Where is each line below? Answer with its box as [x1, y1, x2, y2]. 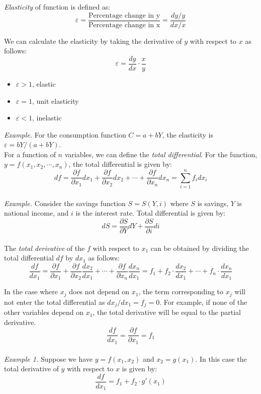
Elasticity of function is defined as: [4, 2, 111, 12]
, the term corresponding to [138, 286, 224, 297]
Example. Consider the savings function [4, 198, 126, 208]
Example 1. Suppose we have [4, 353, 93, 364]
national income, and [4, 208, 69, 218]
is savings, [197, 198, 229, 208]
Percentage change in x [89, 21, 160, 29]
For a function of [4, 149, 56, 159]
